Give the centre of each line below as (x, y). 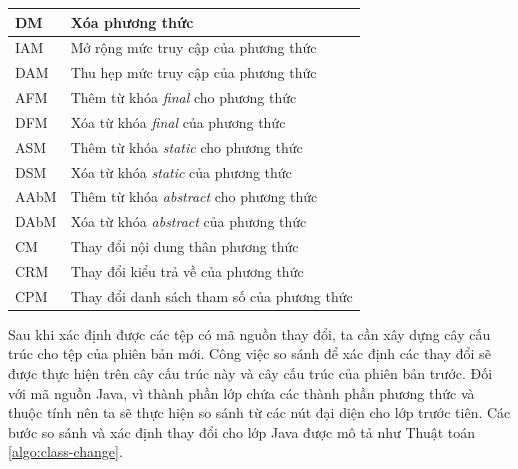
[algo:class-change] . (65, 451)
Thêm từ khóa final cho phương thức (183, 97)
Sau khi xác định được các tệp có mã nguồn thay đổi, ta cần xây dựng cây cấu (249, 333)
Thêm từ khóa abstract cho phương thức (194, 196)
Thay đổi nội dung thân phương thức (184, 246)
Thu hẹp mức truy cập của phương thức (193, 72)
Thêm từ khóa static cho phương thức (186, 146)
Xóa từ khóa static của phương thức (181, 171)
